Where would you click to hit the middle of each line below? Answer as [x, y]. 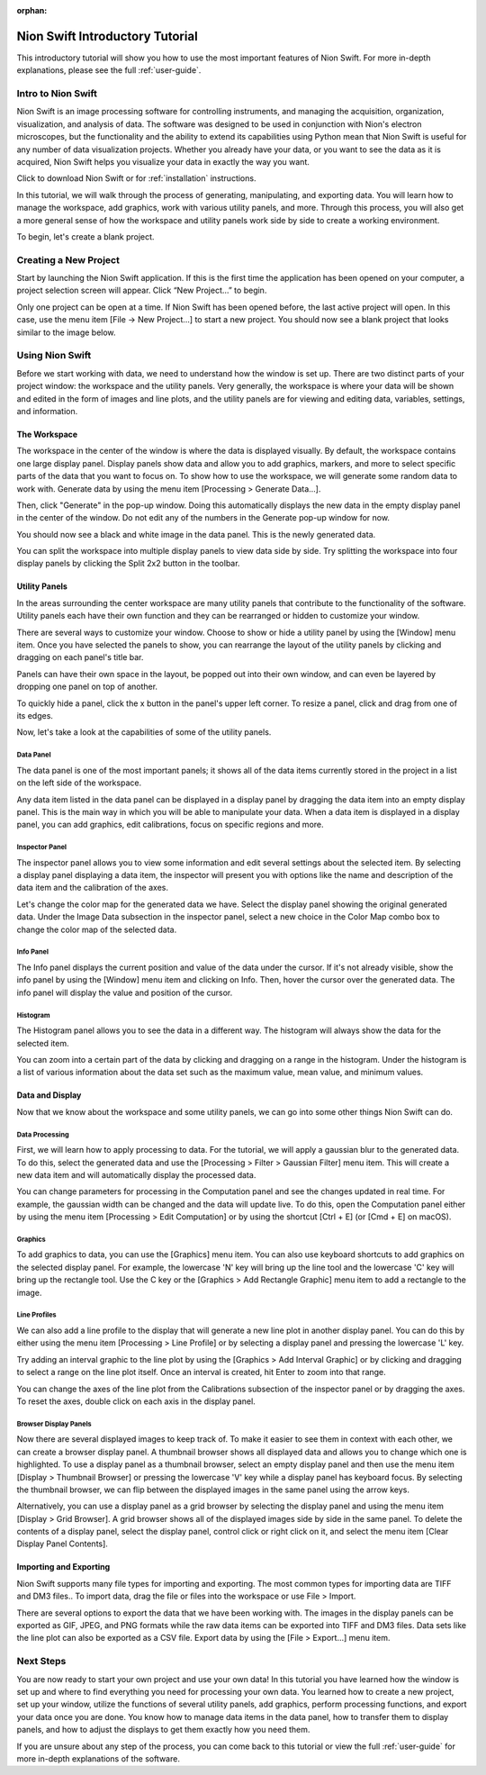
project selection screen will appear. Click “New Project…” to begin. [142, 290]
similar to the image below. [66, 332]
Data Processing [43, 1135]
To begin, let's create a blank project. [85, 236]
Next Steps [41, 1662]
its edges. [35, 715]
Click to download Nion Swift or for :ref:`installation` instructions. [136, 178]
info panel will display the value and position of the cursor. [125, 992]
